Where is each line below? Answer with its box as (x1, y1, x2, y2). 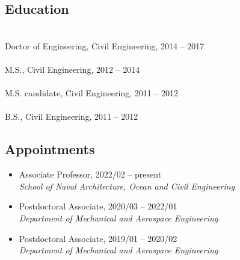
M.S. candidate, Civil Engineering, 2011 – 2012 (5, 87, 179, 99)
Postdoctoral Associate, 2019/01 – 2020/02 (19, 232, 177, 244)
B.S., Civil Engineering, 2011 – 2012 (5, 110, 138, 123)
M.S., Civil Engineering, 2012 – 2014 (5, 63, 140, 75)
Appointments (5, 140, 95, 158)
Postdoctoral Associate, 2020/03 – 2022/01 (19, 200, 177, 212)
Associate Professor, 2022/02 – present (19, 168, 162, 181)
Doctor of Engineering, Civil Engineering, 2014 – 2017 (5, 39, 205, 52)
